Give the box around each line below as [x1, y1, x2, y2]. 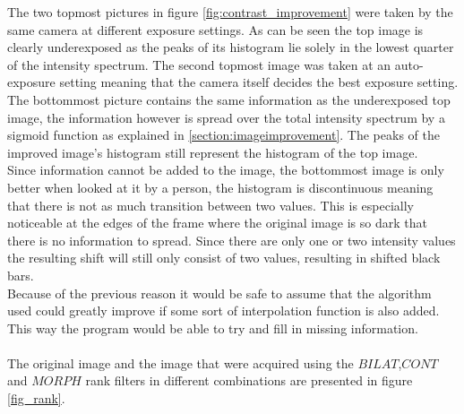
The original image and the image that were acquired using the [7, 353, 354, 372]
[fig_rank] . [7, 389, 65, 408]
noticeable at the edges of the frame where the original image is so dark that [7, 213, 427, 232]
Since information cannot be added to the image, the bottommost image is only [7, 160, 444, 179]
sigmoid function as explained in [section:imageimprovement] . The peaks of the [7, 125, 440, 144]
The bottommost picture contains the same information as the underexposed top [7, 90, 451, 108]
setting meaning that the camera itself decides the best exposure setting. [59, 73, 459, 91]
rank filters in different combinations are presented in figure [85, 371, 413, 390]
